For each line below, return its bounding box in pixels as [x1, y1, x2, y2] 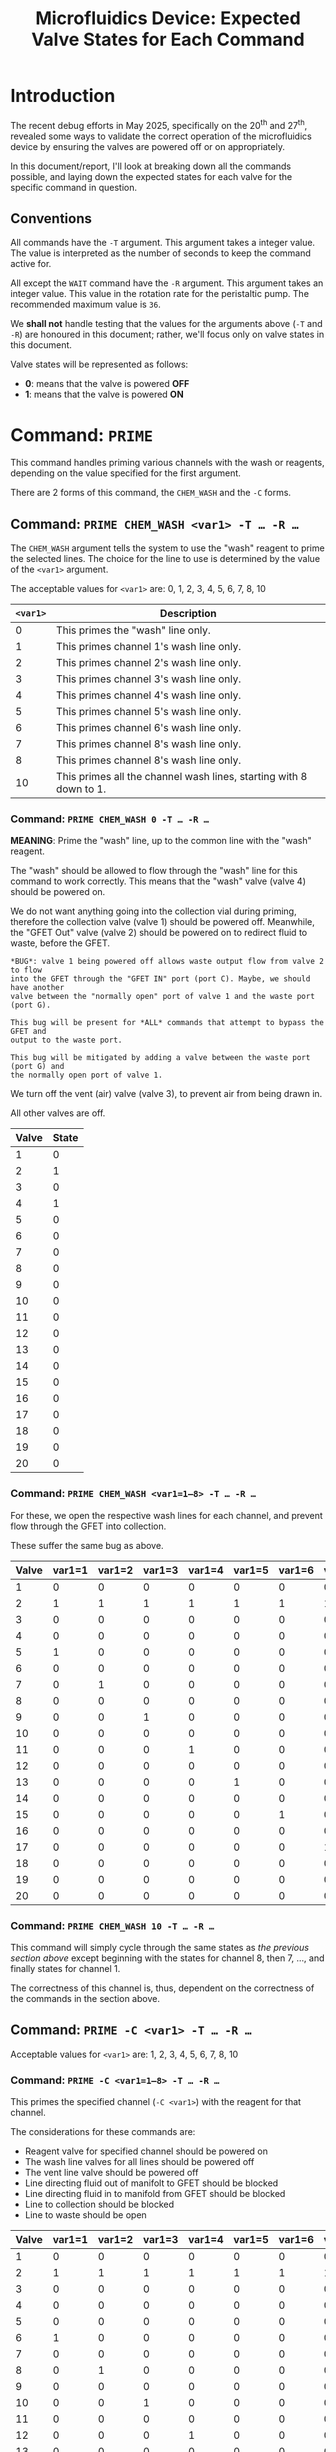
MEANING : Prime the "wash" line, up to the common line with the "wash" [10, 835, 312, 847]
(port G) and [10, 1062, 65, 1072]
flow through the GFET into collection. [10, 1520, 167, 1532]
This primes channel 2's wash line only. [56, 656, 242, 670]
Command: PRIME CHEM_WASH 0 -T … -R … [10, 812, 210, 826]
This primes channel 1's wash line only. [56, 640, 242, 654]
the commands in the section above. [10, 1993, 160, 2005]
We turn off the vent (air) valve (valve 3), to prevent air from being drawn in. [10, 1088, 323, 1100]
